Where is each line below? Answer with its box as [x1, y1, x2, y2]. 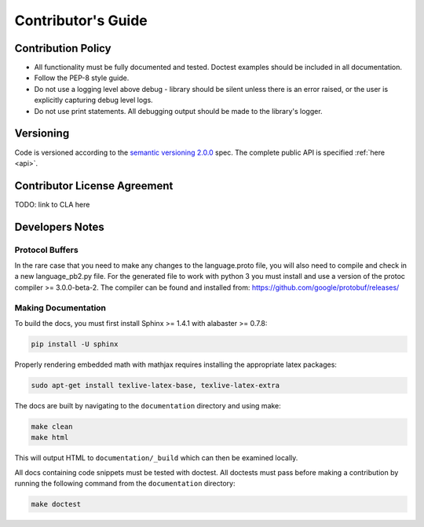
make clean [31, 422, 73, 431]
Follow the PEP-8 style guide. [34, 73, 130, 82]
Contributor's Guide [14, 12, 148, 29]
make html [31, 433, 69, 442]
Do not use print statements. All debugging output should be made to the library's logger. [34, 106, 323, 115]
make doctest [31, 500, 82, 508]
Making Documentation [14, 302, 106, 313]
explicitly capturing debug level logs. [34, 95, 153, 105]
